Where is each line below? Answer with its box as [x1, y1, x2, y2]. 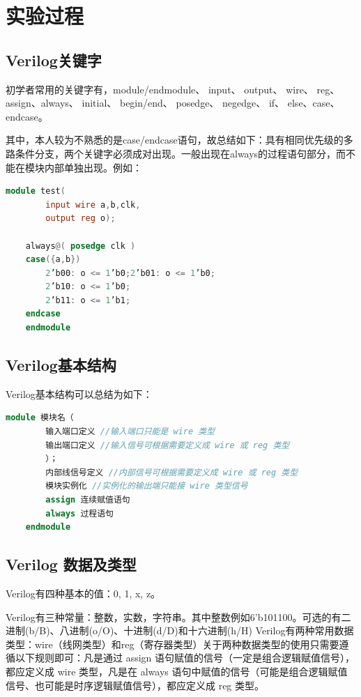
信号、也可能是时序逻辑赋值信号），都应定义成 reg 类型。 [6, 677, 265, 692]
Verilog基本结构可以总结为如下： [6, 386, 153, 401]
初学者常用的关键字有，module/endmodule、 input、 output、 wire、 [6, 82, 314, 96]
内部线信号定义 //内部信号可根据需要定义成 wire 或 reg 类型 [45, 467, 298, 477]
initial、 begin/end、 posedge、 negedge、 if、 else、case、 [82, 95, 340, 110]
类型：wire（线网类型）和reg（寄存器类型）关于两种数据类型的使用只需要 [6, 636, 339, 651]
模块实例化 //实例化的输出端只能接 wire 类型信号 [45, 481, 248, 491]
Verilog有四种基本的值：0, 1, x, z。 [6, 586, 161, 601]
